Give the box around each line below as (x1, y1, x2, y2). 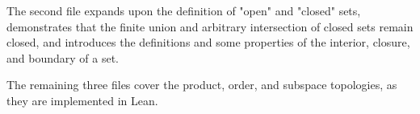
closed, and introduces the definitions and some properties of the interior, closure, (6, 34, 410, 51)
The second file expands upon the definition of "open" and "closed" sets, (6, 2, 361, 18)
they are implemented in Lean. (6, 92, 158, 108)
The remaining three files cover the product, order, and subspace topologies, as (6, 76, 397, 93)
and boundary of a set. (6, 49, 119, 66)
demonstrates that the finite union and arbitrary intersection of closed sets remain (6, 18, 414, 35)
